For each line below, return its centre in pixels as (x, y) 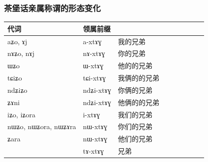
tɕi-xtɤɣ (94, 78)
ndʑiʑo (17, 90)
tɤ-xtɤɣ (93, 151)
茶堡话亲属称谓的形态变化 (52, 8)
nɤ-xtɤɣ (94, 53)
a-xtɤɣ (92, 41)
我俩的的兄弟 (139, 78)
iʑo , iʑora (21, 114)
